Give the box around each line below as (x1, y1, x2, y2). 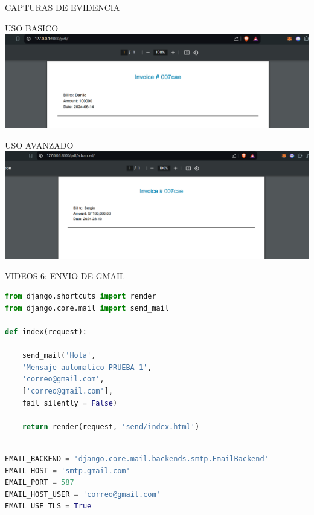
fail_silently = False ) (22, 398, 118, 407)
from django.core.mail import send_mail (5, 303, 170, 313)
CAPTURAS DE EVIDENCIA (5, 1, 120, 13)
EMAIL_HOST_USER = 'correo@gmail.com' (5, 490, 161, 499)
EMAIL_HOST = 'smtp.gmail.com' (5, 466, 130, 475)
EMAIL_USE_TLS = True (5, 502, 92, 511)
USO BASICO (5, 21, 59, 34)
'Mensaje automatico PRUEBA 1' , (22, 363, 152, 372)
